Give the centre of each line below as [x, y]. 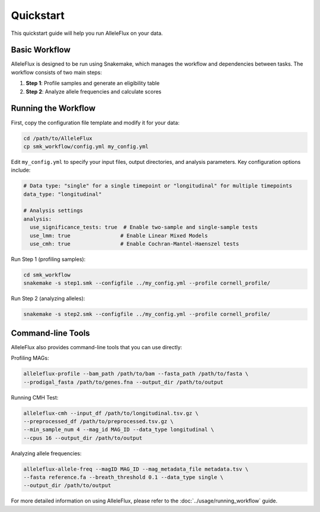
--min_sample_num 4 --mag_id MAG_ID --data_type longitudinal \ [119, 430]
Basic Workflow [41, 50]
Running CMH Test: [35, 397]
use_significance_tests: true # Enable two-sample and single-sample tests [144, 227]
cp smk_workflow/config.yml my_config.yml [86, 146]
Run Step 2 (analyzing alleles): [48, 298]
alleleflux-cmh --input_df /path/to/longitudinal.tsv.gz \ [111, 413]
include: [21, 170]
